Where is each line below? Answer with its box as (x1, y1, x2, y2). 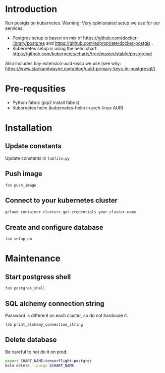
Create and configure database (5, 223, 104, 232)
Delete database (5, 336, 57, 344)
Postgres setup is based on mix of (12, 35, 82, 41)
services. (5, 25, 24, 31)
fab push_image (5, 183, 37, 187)
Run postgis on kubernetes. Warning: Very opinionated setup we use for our (5, 20, 161, 26)
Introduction (5, 3, 57, 15)
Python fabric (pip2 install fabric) (12, 99, 80, 105)
